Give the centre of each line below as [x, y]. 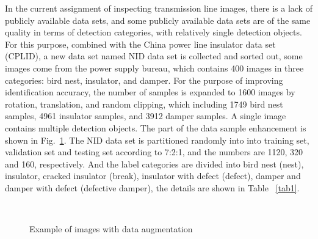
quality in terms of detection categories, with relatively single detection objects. [154, 32]
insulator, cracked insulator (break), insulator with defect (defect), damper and [153, 176]
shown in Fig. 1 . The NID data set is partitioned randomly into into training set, [157, 140]
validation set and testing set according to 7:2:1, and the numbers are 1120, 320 [154, 152]
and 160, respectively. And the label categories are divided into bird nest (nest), [154, 164]
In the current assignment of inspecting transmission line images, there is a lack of [159, 8]
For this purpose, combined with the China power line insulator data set [140, 44]
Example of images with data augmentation [111, 229]
